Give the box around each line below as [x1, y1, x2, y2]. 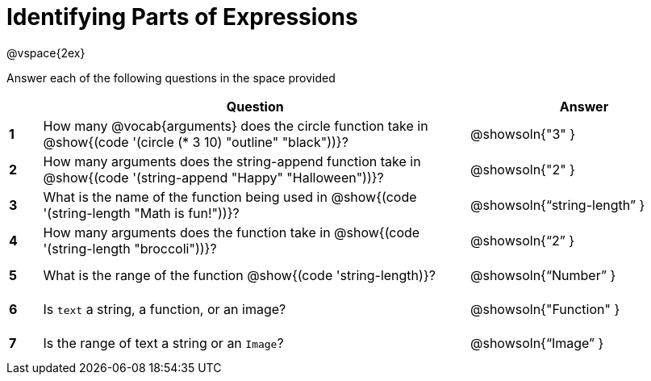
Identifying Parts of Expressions [6, 3, 358, 31]
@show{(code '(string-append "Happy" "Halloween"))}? [43, 169, 384, 186]
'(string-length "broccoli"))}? [43, 240, 217, 257]
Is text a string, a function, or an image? [43, 300, 286, 317]
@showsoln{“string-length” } [469, 196, 645, 213]
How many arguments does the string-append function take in [43, 153, 421, 170]
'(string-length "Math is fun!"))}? [43, 204, 240, 221]
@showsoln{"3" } [469, 125, 576, 142]
